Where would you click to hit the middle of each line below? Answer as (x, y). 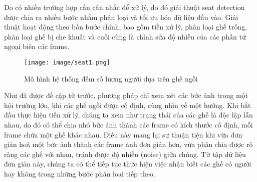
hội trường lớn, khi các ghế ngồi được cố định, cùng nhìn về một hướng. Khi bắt (127, 105)
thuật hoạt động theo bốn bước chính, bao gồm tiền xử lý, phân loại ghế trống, (126, 27)
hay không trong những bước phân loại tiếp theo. (80, 173)
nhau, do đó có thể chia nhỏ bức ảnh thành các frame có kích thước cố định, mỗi (128, 124)
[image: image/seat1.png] (67, 62)
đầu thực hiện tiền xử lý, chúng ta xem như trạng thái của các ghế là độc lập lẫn (128, 115)
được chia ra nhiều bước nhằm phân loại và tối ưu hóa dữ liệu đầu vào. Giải (121, 17)
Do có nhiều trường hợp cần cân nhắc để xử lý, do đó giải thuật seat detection (124, 7)
